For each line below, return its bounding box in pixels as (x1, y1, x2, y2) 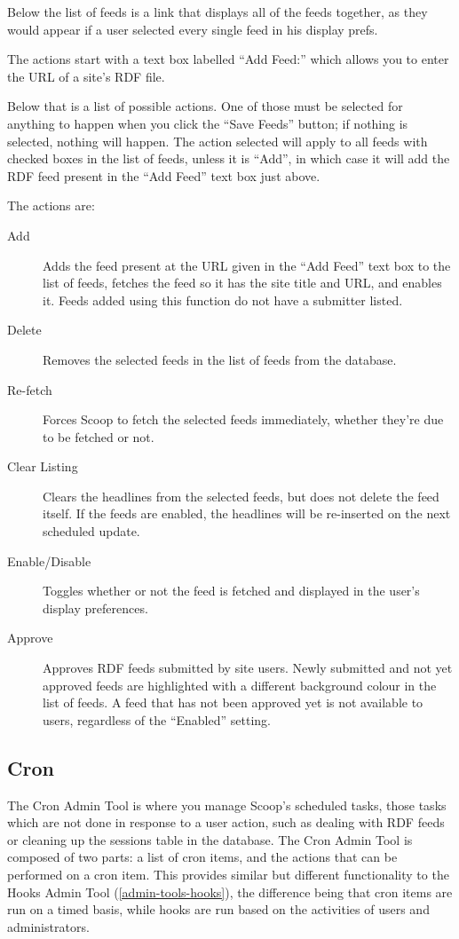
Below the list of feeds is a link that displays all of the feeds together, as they (7, 3, 428, 20)
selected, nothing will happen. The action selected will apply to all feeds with (7, 131, 428, 150)
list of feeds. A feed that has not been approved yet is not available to (43, 693, 423, 712)
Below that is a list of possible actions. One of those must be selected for (7, 97, 403, 115)
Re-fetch (7, 380, 52, 398)
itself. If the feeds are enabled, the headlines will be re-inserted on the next (43, 504, 451, 523)
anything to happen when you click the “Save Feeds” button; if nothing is (7, 114, 408, 132)
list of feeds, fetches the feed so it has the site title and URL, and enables (43, 273, 442, 292)
